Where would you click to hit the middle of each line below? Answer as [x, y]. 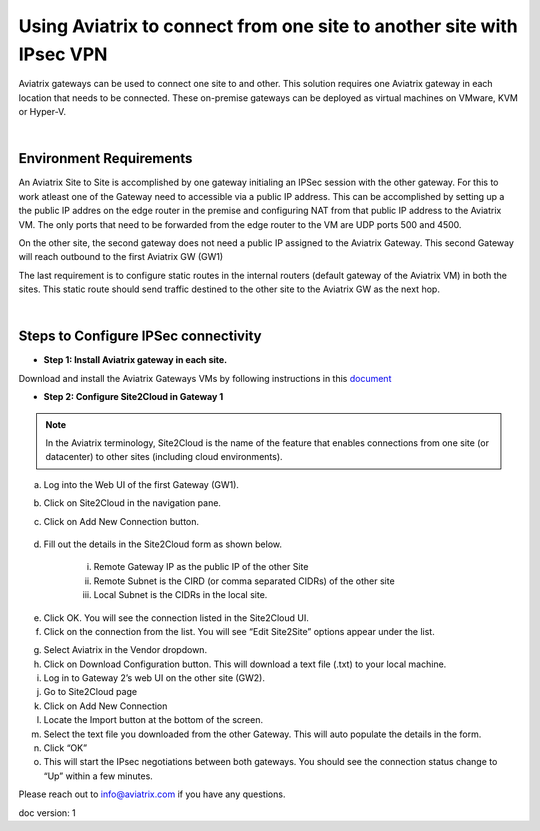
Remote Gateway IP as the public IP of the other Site [201, 567]
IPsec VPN [63, 54]
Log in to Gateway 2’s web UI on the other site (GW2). [154, 678]
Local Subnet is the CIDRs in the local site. [180, 595]
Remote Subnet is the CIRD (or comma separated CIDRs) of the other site [244, 581]
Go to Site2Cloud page [90, 692]
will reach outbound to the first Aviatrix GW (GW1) [121, 257]
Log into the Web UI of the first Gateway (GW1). [141, 484]
